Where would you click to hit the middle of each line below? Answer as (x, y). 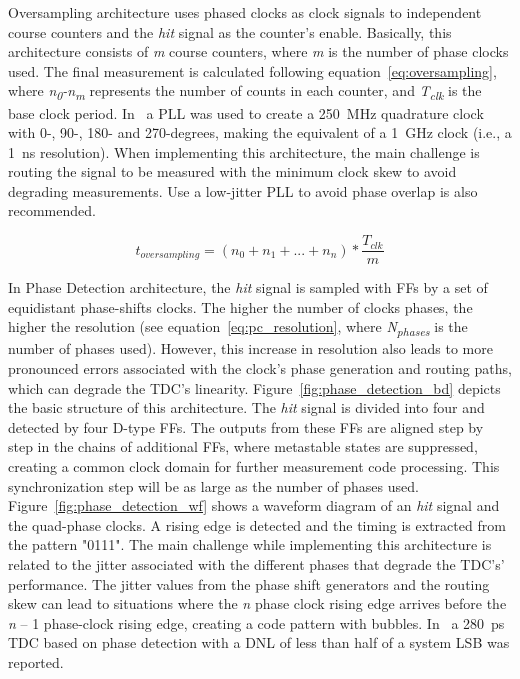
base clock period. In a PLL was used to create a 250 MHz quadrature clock (246, 112)
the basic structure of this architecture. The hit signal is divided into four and (246, 407)
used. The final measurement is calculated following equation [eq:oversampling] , (252, 70)
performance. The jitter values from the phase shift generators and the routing (249, 583)
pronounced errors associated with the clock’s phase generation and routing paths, (260, 368)
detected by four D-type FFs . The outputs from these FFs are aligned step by (246, 426)
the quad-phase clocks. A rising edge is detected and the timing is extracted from (257, 524)
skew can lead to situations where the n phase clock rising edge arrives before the (257, 603)
